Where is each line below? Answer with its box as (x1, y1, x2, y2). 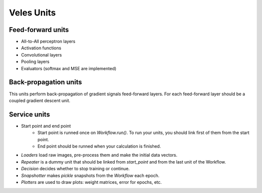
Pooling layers (21, 59, 49, 65)
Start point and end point (21, 123, 71, 129)
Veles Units (9, 7, 56, 18)
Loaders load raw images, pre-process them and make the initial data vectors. (21, 152, 178, 158)
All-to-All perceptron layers (21, 39, 76, 45)
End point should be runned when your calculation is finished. (37, 143, 161, 149)
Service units (9, 110, 50, 119)
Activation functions (21, 45, 62, 51)
